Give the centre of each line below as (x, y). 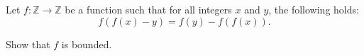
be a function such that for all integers (148, 9)
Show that (28, 44)
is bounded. (87, 44)
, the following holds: (314, 9)
